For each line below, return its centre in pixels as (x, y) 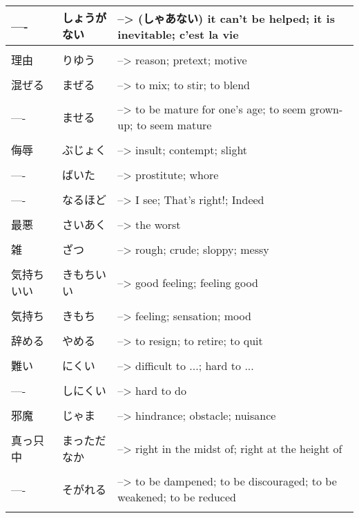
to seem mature (174, 125)
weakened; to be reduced (177, 497)
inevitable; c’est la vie (178, 34)
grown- (326, 109)
